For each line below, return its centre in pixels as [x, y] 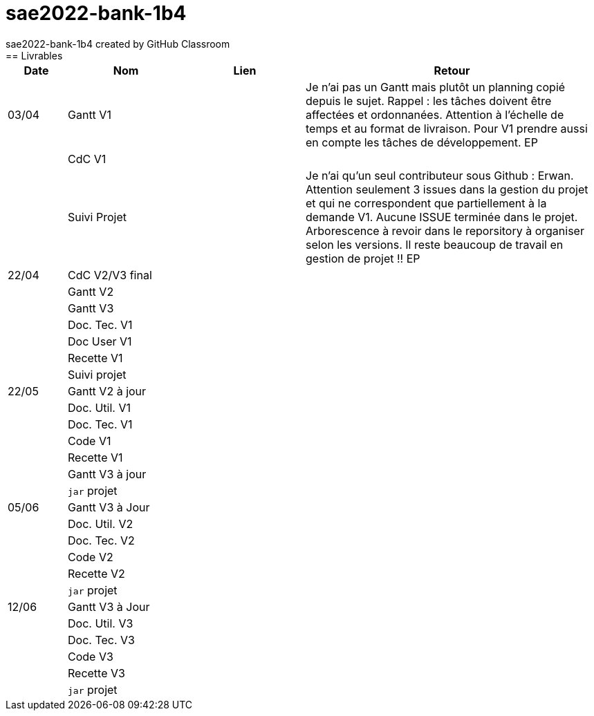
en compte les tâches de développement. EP [422, 142]
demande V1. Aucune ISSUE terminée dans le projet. [442, 217]
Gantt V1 [90, 114]
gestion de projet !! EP [363, 258]
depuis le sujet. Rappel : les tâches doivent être [429, 101]
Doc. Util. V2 [101, 524]
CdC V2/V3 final [110, 275]
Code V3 [91, 656]
